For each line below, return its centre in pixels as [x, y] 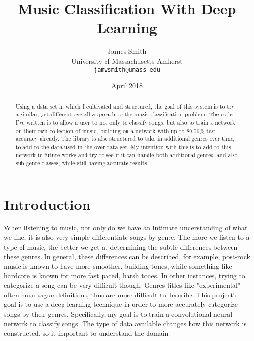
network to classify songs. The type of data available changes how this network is [125, 323]
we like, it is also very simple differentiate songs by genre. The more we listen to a [127, 237]
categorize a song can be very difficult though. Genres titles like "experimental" [122, 285]
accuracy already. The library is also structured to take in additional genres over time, [125, 139]
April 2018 [127, 85]
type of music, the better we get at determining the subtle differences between [121, 246]
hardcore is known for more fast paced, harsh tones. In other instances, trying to [125, 275]
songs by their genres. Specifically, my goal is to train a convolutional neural [118, 314]
